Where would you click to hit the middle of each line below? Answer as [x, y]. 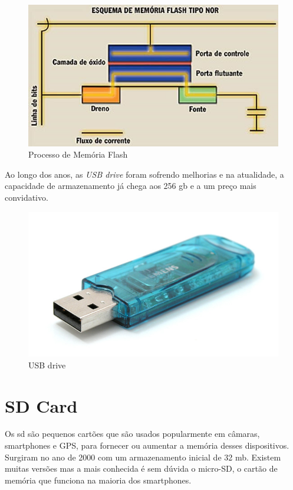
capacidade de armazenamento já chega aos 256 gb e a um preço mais [131, 186]
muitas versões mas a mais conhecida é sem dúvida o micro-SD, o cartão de [141, 468]
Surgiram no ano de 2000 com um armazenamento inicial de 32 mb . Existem [143, 457]
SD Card [41, 405]
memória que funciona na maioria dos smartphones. [98, 480]
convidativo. [27, 197]
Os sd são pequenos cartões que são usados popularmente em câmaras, [132, 434]
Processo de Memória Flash [78, 154]
